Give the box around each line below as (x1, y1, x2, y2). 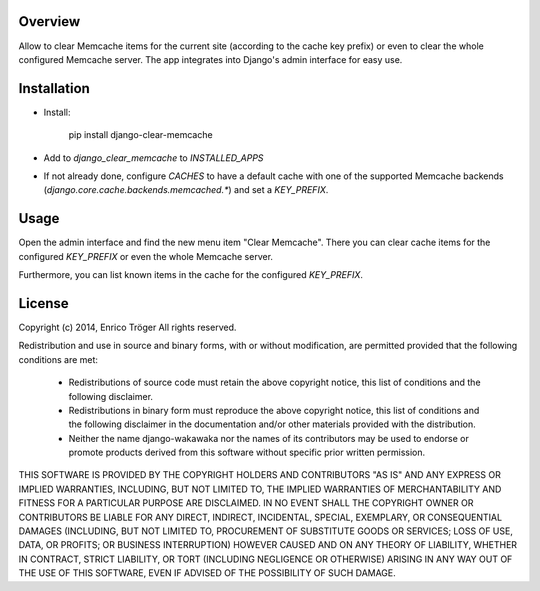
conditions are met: (18, 353, 99, 365)
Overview (18, 13, 81, 30)
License (18, 295, 69, 312)
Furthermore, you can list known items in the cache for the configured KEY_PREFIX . (18, 269, 364, 281)
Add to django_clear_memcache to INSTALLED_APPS (43, 151, 264, 164)
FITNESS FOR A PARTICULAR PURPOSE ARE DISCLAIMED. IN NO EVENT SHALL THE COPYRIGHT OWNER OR (18, 497, 474, 509)
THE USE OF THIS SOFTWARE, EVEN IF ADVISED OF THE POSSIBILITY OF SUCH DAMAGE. (18, 567, 397, 579)
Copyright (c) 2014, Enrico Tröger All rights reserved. (18, 321, 237, 333)
